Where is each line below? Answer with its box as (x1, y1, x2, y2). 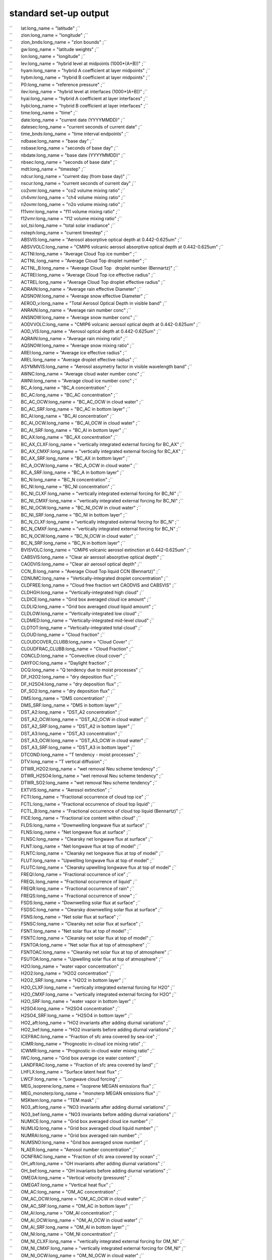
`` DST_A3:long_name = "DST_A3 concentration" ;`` (9, 730, 123, 736)
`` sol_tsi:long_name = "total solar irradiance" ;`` (9, 222, 115, 229)
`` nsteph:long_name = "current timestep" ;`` (9, 229, 108, 235)
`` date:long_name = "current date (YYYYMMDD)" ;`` (9, 116, 125, 123)
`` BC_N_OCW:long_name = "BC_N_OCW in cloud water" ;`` (9, 533, 139, 539)
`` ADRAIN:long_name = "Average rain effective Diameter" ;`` (9, 286, 142, 292)
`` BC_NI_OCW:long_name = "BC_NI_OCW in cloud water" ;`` (9, 505, 141, 511)
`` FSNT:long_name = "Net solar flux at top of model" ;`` (9, 928, 132, 934)
